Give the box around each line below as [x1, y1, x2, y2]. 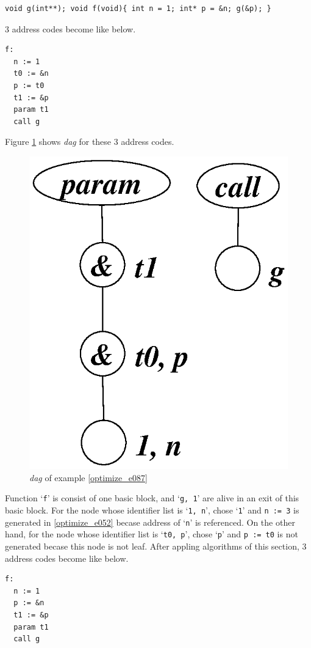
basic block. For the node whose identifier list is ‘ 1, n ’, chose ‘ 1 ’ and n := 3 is [5, 504, 299, 517]
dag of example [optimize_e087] [29, 471, 148, 484]
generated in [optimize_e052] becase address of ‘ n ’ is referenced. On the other [5, 515, 295, 528]
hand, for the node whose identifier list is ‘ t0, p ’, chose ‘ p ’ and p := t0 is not [5, 528, 298, 540]
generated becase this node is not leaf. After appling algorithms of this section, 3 [5, 540, 307, 553]
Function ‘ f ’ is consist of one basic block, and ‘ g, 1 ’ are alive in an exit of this [5, 492, 299, 504]
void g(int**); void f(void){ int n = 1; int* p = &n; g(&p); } [5, 4, 271, 13]
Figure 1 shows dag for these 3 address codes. [5, 135, 174, 148]
